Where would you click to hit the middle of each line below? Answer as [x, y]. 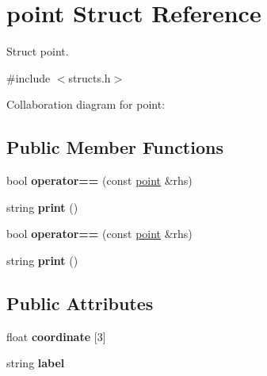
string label [36, 363]
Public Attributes [80, 303]
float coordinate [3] [56, 336]
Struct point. [38, 51]
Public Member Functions [115, 147]
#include [29, 77]
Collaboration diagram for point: [86, 104]
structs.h [90, 77]
